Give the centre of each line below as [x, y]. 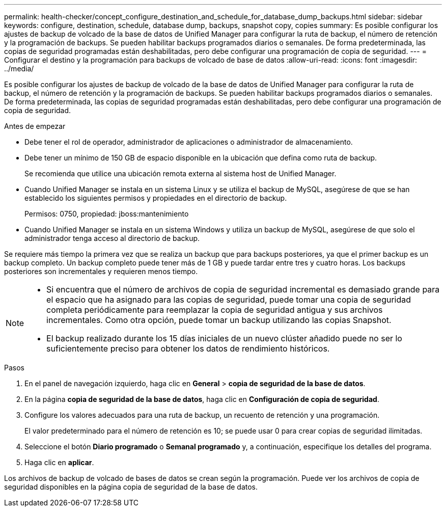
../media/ [19, 69]
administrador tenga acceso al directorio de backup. [112, 238]
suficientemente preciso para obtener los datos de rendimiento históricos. [188, 348]
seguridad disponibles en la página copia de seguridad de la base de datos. [131, 487]
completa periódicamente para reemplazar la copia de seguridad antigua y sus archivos [215, 310]
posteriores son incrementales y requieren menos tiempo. [101, 271]
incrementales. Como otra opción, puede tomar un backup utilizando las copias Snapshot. [219, 320]
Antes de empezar [35, 126]
